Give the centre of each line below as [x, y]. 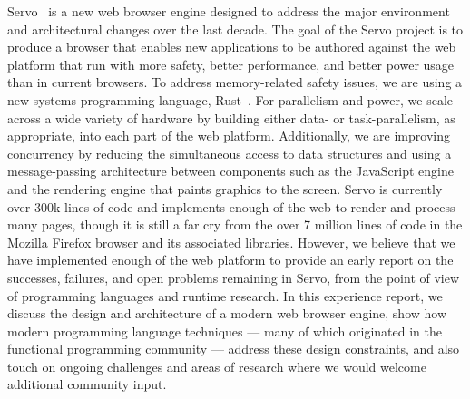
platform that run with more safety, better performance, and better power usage [231, 64]
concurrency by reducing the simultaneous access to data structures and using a [230, 153]
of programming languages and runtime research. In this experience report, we [225, 295]
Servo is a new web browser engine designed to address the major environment [229, 11]
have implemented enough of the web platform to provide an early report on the [230, 260]
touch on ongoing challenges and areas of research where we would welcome [217, 366]
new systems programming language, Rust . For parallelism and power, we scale [230, 99]
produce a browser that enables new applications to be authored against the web [232, 47]
